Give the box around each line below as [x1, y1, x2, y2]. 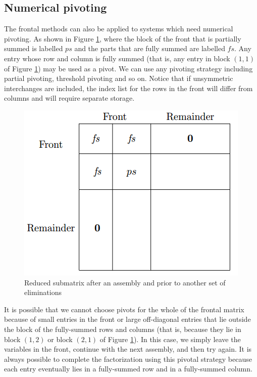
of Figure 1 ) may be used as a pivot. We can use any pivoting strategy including [4, 63, 253, 73]
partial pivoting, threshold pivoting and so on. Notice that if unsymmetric [4, 73, 233, 83]
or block [47, 333, 73, 344]
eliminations [24, 287, 62, 298]
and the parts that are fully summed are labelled [74, 43, 225, 54]
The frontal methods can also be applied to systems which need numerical [4, 23, 233, 34]
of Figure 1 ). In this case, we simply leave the [99, 333, 241, 344]
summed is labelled [4, 43, 63, 54]
